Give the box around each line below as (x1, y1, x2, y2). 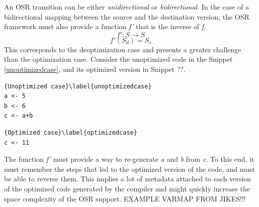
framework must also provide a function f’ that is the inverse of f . (4, 21, 206, 32)
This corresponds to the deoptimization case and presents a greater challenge (4, 44, 241, 54)
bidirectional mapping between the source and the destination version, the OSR (4, 11, 249, 22)
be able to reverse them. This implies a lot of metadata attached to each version (4, 173, 251, 184)
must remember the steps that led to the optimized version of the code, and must (4, 163, 255, 174)
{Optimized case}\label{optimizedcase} (4, 129, 137, 136)
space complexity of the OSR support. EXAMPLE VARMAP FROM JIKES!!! (4, 193, 246, 203)
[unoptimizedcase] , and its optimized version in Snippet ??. (4, 63, 186, 74)
